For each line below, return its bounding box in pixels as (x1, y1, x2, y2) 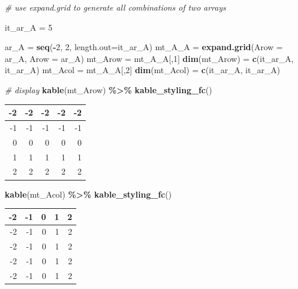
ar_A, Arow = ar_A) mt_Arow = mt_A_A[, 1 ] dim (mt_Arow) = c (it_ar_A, (5, 52, 294, 64)
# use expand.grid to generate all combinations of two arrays (5, 1, 226, 13)
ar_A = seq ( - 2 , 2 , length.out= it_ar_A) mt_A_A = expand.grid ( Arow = (5, 41, 283, 53)
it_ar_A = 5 (5, 21, 53, 33)
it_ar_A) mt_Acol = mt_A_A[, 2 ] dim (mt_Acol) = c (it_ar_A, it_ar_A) (5, 64, 280, 76)
